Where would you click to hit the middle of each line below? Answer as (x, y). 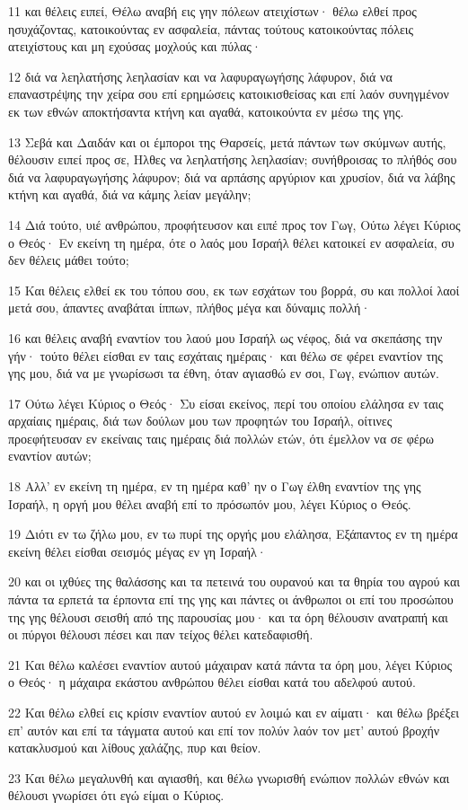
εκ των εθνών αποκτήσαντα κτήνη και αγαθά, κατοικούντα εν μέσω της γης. (206, 111)
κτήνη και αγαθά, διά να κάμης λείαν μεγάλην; (130, 194)
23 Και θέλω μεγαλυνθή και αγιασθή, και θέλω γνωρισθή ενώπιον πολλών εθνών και (229, 777)
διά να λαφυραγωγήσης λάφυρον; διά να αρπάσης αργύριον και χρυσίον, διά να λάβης (232, 176)
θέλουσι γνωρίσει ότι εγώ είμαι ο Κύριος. (116, 795)
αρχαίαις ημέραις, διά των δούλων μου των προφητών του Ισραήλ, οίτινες (200, 421)
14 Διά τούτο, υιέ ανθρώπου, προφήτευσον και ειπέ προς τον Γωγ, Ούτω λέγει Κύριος (234, 224)
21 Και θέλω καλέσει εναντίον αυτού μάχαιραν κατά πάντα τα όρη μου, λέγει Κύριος (230, 664)
